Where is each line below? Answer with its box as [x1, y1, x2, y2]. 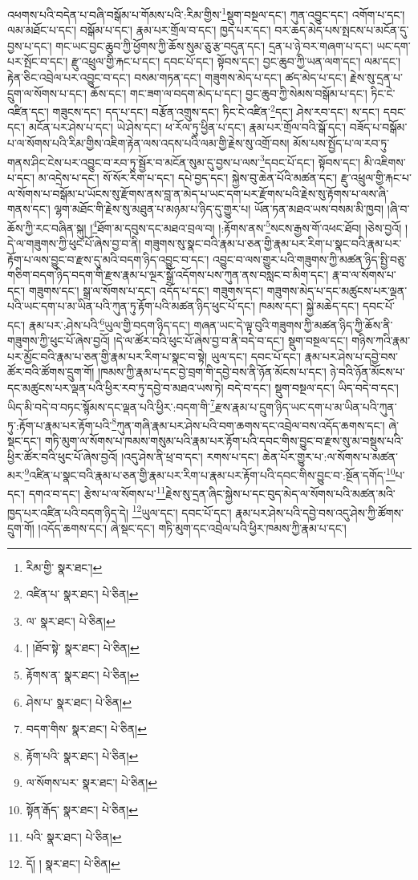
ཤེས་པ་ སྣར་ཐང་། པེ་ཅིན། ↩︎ [26, 693, 132, 710]
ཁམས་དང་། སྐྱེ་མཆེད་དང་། [258, 298, 359, 314]
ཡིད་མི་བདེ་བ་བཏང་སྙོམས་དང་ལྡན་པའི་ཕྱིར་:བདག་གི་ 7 [7, 395, 215, 415]
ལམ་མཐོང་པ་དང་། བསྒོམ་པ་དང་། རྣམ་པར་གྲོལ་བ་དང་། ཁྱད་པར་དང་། [7, 22, 271, 39]
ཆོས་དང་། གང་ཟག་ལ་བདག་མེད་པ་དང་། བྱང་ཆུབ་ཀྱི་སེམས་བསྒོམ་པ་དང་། [90, 84, 367, 101]
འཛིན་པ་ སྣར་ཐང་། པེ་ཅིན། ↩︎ [26, 586, 139, 602]
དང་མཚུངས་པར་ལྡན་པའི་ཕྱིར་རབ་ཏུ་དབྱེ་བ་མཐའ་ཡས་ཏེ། [7, 379, 224, 395]
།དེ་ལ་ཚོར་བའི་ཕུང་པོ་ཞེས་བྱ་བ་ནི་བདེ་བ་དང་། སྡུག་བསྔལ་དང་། [113, 332, 348, 349]
